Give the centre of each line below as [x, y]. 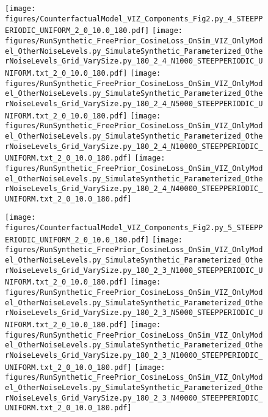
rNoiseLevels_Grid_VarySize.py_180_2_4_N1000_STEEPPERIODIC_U [134, 61]
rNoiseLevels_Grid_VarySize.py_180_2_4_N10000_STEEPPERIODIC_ [134, 146]
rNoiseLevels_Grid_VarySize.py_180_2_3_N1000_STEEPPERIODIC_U [134, 270]
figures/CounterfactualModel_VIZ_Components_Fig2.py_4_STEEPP [134, 19]
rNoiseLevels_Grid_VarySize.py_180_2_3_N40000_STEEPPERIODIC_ [134, 398]
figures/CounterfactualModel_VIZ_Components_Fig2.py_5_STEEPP [134, 228]
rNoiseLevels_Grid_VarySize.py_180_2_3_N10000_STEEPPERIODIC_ [134, 355]
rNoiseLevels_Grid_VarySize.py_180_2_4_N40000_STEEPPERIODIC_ [134, 189]
